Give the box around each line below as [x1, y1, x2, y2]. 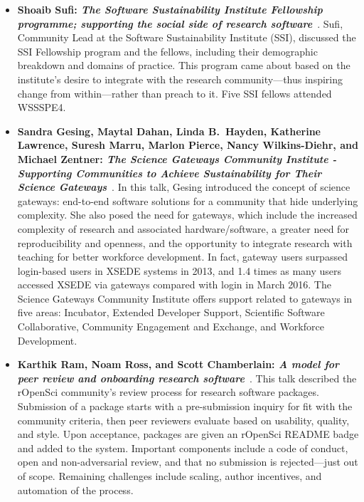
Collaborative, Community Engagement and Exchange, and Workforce [17, 319, 324, 334]
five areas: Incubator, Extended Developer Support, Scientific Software [17, 305, 325, 320]
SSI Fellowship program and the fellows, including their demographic [17, 43, 318, 58]
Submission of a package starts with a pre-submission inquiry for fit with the [17, 399, 353, 414]
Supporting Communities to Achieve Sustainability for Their [17, 165, 322, 180]
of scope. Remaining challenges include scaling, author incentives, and [17, 469, 322, 483]
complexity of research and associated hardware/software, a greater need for [17, 221, 349, 236]
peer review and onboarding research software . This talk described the [17, 370, 357, 385]
